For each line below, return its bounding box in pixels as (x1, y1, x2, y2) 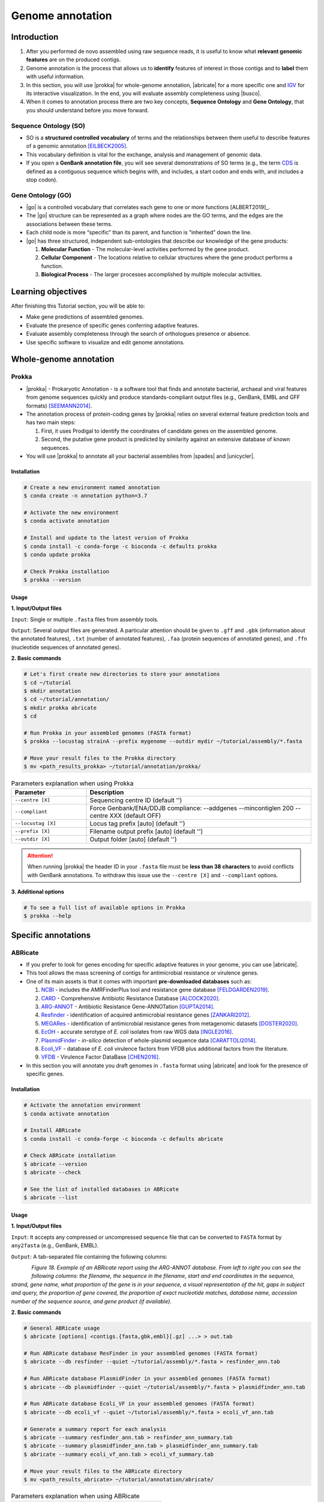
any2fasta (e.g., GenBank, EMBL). (11, 1242, 99, 1249)
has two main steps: (26, 419, 76, 426)
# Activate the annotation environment (23, 1102, 141, 1108)
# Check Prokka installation (23, 568, 110, 575)
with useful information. (26, 73, 85, 81)
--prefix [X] (14, 828, 50, 835)
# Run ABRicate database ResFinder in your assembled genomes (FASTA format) (23, 1350, 258, 1357)
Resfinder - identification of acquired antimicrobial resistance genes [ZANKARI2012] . (41, 1011, 251, 1018)
